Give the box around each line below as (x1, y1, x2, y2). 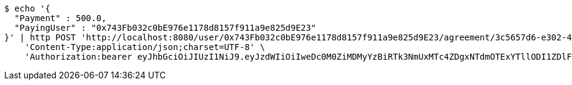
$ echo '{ (4, 4, 50, 13)
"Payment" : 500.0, (14, 13, 107, 23)
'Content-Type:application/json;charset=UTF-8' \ (24, 42, 265, 52)
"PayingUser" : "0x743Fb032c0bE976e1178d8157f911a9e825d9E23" (14, 23, 317, 33)
